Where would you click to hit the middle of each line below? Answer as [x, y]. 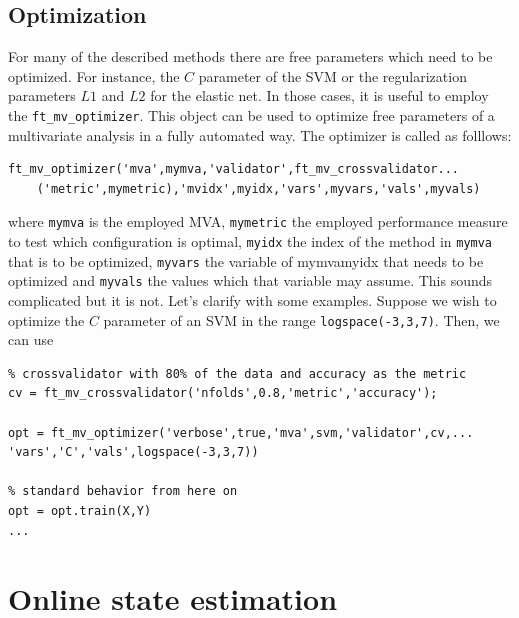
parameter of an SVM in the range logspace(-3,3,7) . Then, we [301, 319]
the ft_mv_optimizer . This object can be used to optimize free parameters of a [251, 114]
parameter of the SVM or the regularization [332, 75]
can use [31, 339]
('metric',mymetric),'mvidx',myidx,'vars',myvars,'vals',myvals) [258, 188]
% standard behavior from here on [123, 491]
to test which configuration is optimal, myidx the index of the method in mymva [250, 241]
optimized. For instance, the [94, 75]
